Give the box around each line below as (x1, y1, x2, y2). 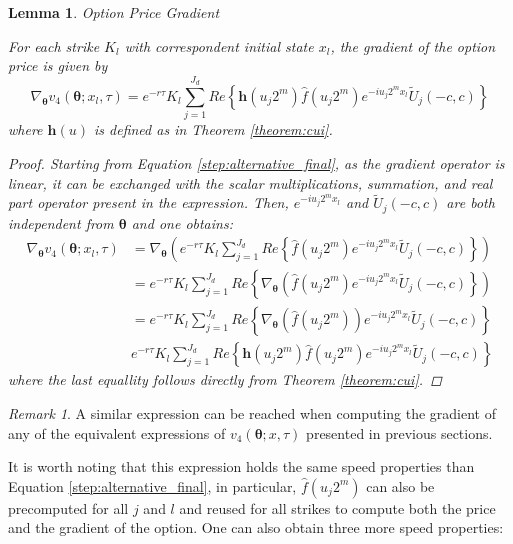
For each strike (8, 35, 100, 56)
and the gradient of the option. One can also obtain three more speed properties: (8, 517, 504, 538)
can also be (366, 475, 435, 496)
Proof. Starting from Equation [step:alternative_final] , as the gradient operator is (8, 152, 505, 173)
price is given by (8, 55, 108, 76)
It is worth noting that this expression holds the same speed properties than (8, 456, 475, 477)
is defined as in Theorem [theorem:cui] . (93, 119, 333, 140)
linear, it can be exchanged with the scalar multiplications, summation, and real (8, 172, 493, 193)
